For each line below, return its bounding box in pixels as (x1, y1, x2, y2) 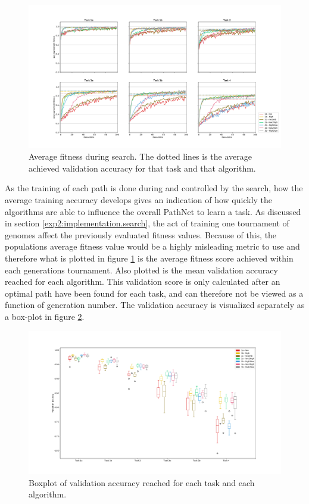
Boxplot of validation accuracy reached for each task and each (29, 476, 255, 489)
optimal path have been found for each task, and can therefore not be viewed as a (5, 287, 304, 299)
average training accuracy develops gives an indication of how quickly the (5, 193, 273, 206)
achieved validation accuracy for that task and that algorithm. (29, 161, 256, 174)
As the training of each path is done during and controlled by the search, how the (5, 182, 303, 194)
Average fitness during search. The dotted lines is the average (29, 150, 252, 163)
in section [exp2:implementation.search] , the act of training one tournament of (5, 217, 289, 229)
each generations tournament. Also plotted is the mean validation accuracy (5, 263, 278, 276)
